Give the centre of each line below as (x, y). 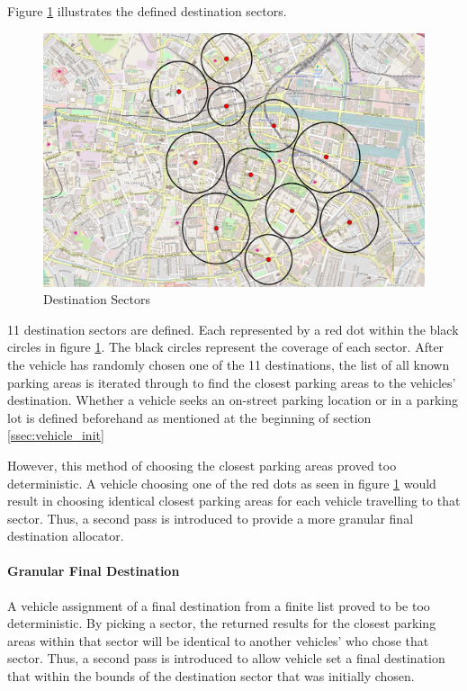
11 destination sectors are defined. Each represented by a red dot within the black (233, 329)
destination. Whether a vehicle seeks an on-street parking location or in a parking (233, 400)
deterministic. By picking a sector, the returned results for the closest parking (222, 623)
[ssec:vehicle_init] (56, 435)
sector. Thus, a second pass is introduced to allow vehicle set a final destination (226, 658)
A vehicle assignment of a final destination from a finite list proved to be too (219, 605)
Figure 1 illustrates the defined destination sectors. (147, 11)
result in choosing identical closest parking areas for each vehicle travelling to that (234, 501)
